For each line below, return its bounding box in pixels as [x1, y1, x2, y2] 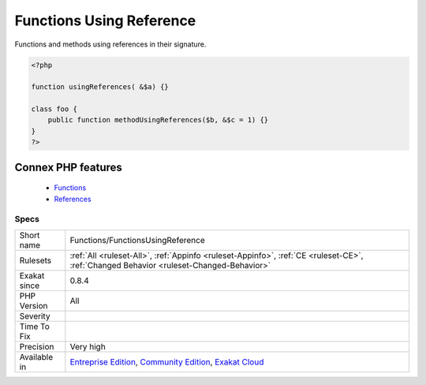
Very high [69, 341, 106, 352]
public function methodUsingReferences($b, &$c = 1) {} [47, 115, 269, 125]
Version [19, 300, 48, 311]
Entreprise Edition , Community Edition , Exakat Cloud [69, 356, 264, 367]
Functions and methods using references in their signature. [14, 39, 207, 49]
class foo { [31, 105, 78, 114]
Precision [19, 341, 54, 352]
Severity [19, 310, 50, 321]
